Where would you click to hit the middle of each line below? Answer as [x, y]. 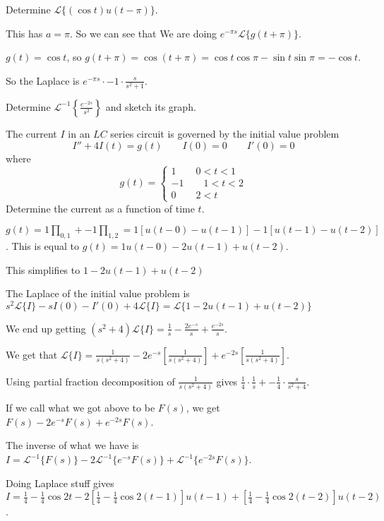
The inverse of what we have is [72, 445]
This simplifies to [43, 269]
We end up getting [46, 328]
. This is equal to [42, 246]
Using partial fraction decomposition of [90, 381]
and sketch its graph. [151, 106]
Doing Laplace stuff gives [60, 483]
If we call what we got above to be [80, 408]
